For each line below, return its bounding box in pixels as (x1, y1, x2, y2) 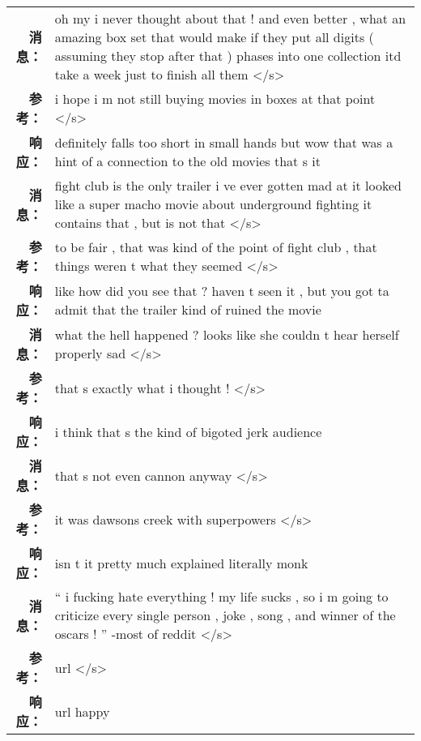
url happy (54, 701, 110, 721)
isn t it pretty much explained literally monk (54, 553, 308, 572)
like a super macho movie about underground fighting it (54, 195, 372, 213)
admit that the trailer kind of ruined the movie (54, 300, 321, 319)
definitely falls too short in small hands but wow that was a (54, 133, 393, 152)
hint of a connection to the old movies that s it (54, 152, 321, 170)
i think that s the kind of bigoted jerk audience (54, 422, 322, 441)
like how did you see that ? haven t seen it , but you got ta (54, 281, 389, 300)
